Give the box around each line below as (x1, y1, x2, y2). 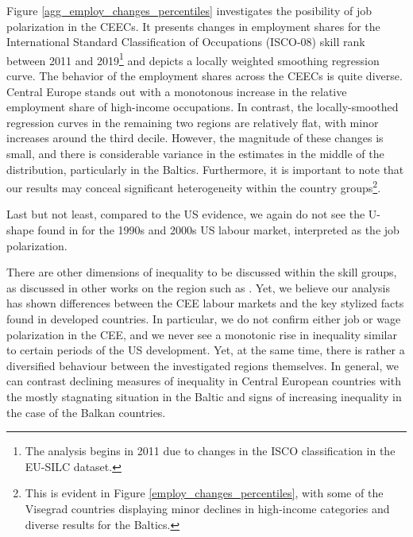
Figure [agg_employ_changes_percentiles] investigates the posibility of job (6, 2, 372, 18)
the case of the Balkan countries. (6, 404, 166, 420)
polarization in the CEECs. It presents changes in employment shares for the (6, 17, 380, 34)
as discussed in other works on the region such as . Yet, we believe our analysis (6, 279, 391, 296)
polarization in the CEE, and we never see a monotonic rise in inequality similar (6, 326, 397, 342)
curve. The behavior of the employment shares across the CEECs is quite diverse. (6, 68, 403, 84)
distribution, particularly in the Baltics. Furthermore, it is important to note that (6, 160, 404, 177)
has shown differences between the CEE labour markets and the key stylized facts (6, 295, 404, 311)
